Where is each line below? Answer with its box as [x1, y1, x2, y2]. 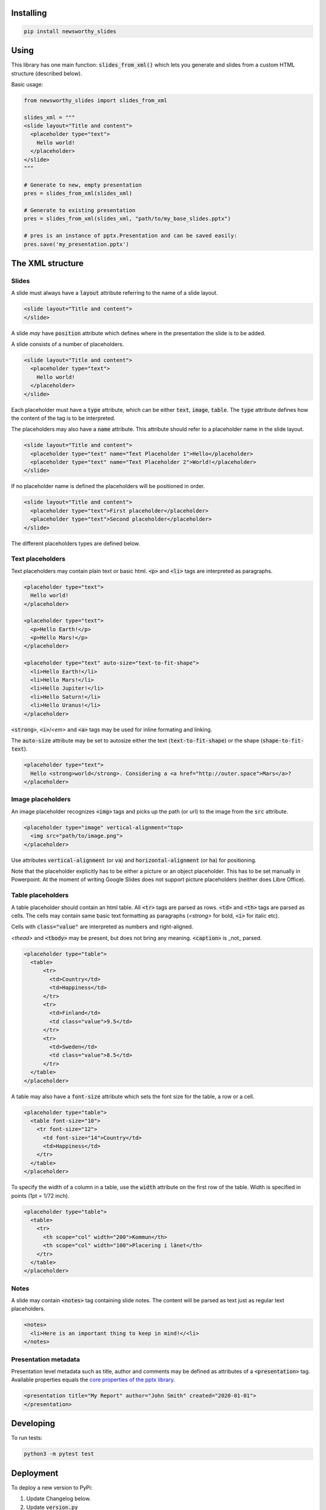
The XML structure [11, 258, 84, 268]
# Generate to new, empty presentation [24, 181, 142, 188]
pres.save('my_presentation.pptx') [24, 240, 129, 248]
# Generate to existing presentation [24, 207, 136, 214]
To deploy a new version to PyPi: [11, 1483, 93, 1491]
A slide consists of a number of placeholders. [11, 341, 124, 348]
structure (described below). [11, 69, 83, 77]
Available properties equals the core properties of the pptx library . [11, 1376, 175, 1383]
